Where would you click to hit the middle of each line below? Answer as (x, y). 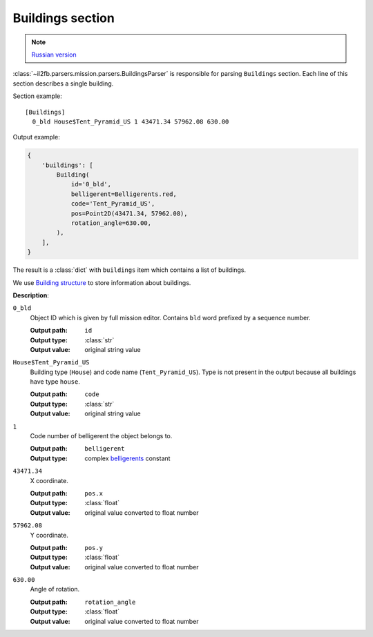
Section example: (37, 96)
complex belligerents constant (127, 458)
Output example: (36, 137)
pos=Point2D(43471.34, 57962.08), (129, 213)
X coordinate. (49, 480)
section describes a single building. (63, 84)
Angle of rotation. (55, 589)
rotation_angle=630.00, (111, 223)
